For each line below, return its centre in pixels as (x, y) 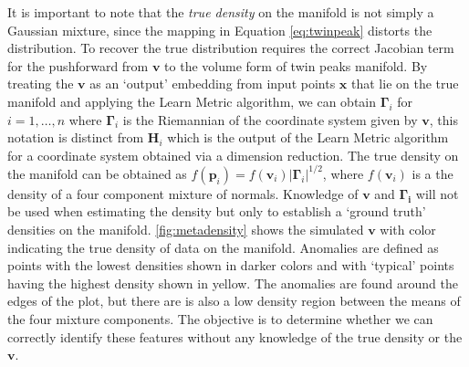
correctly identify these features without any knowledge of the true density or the (235, 336)
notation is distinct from (76, 137)
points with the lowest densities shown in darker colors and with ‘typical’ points (231, 265)
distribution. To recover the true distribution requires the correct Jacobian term (231, 48)
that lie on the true (405, 84)
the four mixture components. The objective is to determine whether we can (220, 319)
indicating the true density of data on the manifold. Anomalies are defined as (223, 247)
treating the (41, 84)
